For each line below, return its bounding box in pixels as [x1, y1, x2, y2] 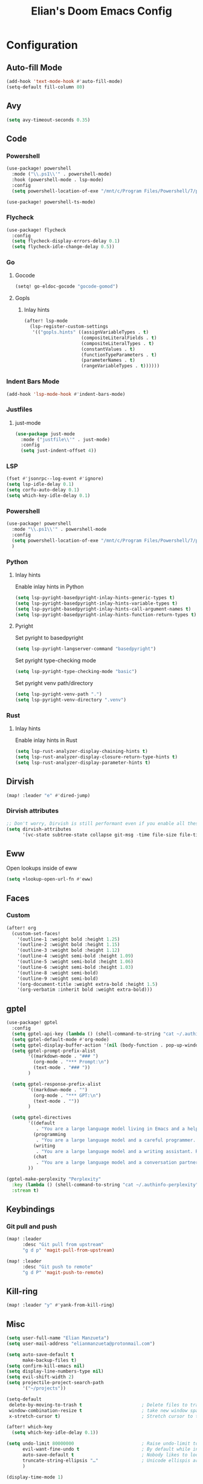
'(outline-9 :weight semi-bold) [17, 976, 98, 982]
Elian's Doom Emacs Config [31, 4, 172, 18]
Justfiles [6, 405, 33, 414]
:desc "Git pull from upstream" [22, 1242, 104, 1248]
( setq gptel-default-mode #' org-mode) [11, 1036, 110, 1042]
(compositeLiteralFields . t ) [80, 335, 157, 341]
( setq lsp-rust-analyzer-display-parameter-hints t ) [14, 760, 151, 766]
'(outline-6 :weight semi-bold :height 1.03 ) [17, 964, 134, 970]
